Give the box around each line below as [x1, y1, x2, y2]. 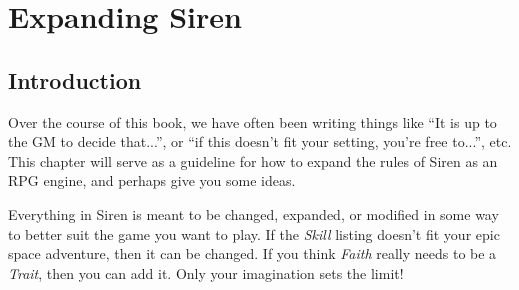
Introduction [8, 64, 142, 95]
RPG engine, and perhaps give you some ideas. [8, 170, 296, 191]
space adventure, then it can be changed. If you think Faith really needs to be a [8, 243, 497, 264]
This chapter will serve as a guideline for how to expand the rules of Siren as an [8, 150, 498, 171]
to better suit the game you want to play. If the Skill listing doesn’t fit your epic [8, 223, 500, 244]
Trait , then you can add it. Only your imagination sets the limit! [8, 262, 404, 283]
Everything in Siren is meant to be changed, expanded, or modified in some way [8, 203, 499, 224]
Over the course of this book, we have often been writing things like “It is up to [8, 111, 497, 132]
